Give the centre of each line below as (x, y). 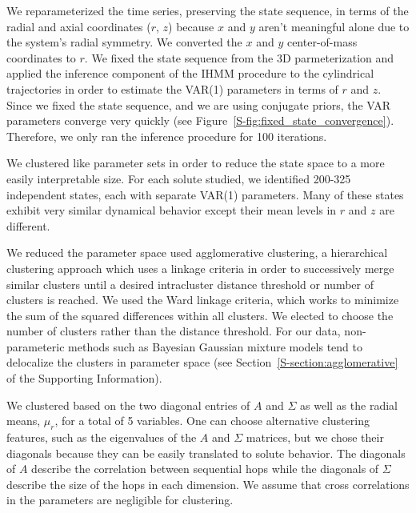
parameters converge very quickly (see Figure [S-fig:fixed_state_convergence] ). (200, 120)
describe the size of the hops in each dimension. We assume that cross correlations (208, 484)
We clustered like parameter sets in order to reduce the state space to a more (196, 163)
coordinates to (41, 57)
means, (24, 421)
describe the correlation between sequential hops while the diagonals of (205, 469)
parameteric (36, 346)
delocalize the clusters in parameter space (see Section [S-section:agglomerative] (202, 362)
